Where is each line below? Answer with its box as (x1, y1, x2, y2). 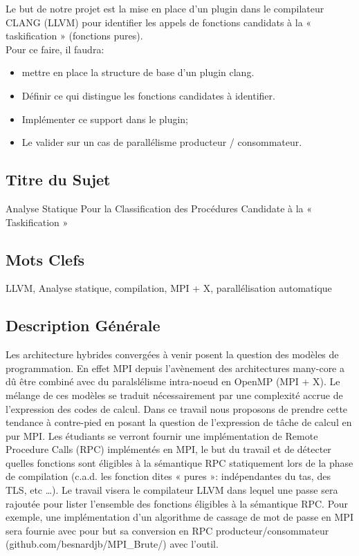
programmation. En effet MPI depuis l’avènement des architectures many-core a (6, 360, 344, 375)
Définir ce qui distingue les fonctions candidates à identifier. (21, 88, 275, 102)
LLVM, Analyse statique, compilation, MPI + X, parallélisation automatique (6, 281, 332, 295)
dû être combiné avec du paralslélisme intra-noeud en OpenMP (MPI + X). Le (6, 374, 340, 389)
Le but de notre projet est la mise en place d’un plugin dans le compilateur (6, 1, 324, 15)
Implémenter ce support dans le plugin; (21, 111, 188, 126)
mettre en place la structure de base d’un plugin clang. (21, 65, 255, 80)
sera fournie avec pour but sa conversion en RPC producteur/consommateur (6, 523, 329, 537)
